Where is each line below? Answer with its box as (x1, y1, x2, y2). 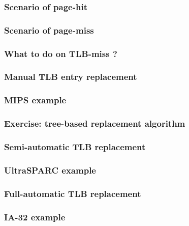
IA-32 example (4, 210, 66, 223)
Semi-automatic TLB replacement (4, 140, 146, 153)
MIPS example (4, 94, 67, 106)
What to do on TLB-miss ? (4, 47, 117, 60)
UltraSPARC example (4, 163, 96, 176)
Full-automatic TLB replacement (4, 187, 141, 200)
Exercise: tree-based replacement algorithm (4, 117, 185, 130)
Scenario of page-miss (4, 23, 94, 36)
